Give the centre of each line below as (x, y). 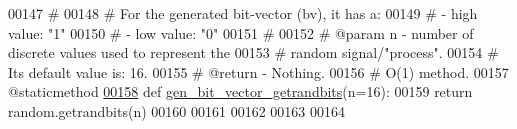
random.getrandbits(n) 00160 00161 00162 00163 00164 (176, 110)
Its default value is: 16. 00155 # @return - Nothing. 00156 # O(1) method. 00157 (258, 71)
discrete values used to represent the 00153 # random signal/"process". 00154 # (253, 52)
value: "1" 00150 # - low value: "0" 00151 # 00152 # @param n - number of (241, 32)
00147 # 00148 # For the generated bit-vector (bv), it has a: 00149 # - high (243, 13)
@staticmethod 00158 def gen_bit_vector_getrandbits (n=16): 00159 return (240, 91)
